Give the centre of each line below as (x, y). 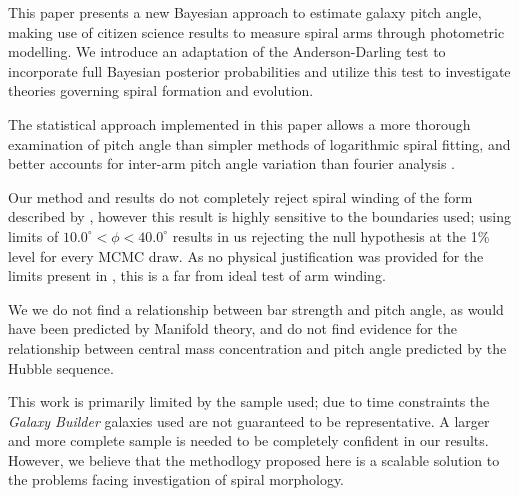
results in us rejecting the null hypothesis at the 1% (331, 235)
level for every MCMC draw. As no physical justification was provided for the (246, 255)
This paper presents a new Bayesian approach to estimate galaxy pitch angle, (245, 12)
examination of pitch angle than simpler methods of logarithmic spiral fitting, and (259, 143)
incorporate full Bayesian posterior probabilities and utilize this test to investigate (259, 70)
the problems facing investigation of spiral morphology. (176, 479)
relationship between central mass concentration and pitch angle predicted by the (257, 347)
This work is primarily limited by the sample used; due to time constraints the (249, 401)
